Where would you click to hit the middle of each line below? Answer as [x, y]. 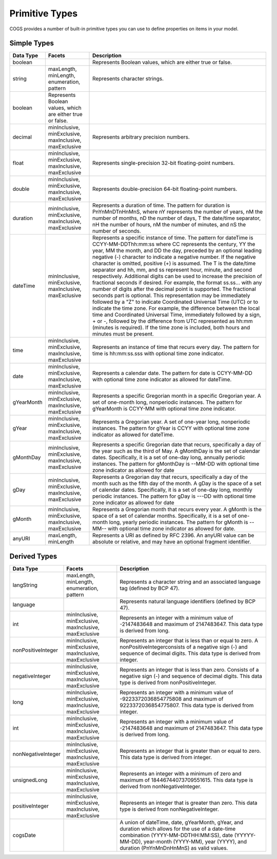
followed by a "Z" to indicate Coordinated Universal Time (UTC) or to [175, 302]
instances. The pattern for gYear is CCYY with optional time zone [171, 428]
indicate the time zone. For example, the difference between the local [176, 308]
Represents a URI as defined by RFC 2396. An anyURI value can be [173, 535]
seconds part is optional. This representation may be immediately [172, 296]
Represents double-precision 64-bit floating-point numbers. [165, 189]
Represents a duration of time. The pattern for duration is [161, 205]
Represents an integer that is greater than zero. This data [189, 803]
